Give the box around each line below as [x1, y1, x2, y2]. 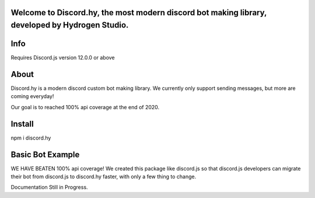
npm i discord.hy [10, 134, 51, 141]
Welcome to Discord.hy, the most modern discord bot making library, [10, 8, 267, 18]
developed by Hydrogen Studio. [10, 20, 129, 30]
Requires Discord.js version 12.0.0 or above [10, 54, 115, 61]
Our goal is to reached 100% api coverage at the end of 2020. [10, 103, 160, 110]
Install [10, 119, 34, 128]
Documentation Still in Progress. [10, 184, 88, 191]
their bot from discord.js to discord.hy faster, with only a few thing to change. [10, 173, 197, 180]
